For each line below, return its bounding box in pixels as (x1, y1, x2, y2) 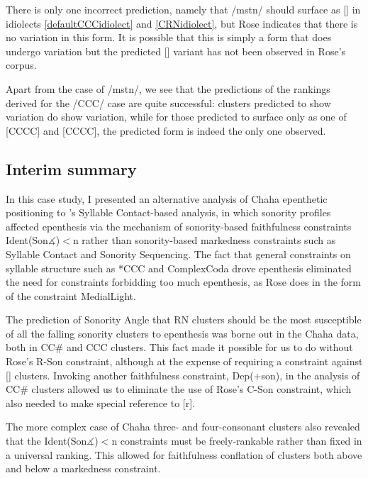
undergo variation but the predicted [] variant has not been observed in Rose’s (6, 43, 346, 58)
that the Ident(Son (6, 433, 87, 448)
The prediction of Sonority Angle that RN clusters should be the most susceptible (6, 312, 362, 327)
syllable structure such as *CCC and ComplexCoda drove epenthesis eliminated (6, 260, 352, 275)
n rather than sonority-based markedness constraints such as (72, 233, 336, 248)
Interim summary (6, 157, 137, 179)
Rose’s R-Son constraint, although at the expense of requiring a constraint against (6, 354, 363, 369)
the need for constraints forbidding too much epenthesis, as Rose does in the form (6, 274, 361, 289)
